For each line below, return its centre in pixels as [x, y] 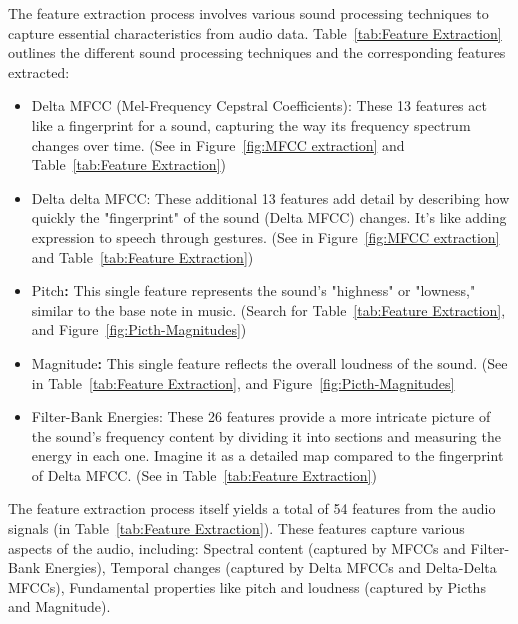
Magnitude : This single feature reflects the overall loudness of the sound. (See [269, 362]
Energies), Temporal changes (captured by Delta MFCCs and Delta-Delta [270, 567]
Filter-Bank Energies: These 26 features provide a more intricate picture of [261, 416]
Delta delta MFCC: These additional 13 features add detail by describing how [270, 197]
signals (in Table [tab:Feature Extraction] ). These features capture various [236, 528]
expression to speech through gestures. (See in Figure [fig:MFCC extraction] [265, 236]
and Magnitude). [59, 606]
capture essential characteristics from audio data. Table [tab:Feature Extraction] [255, 32]
